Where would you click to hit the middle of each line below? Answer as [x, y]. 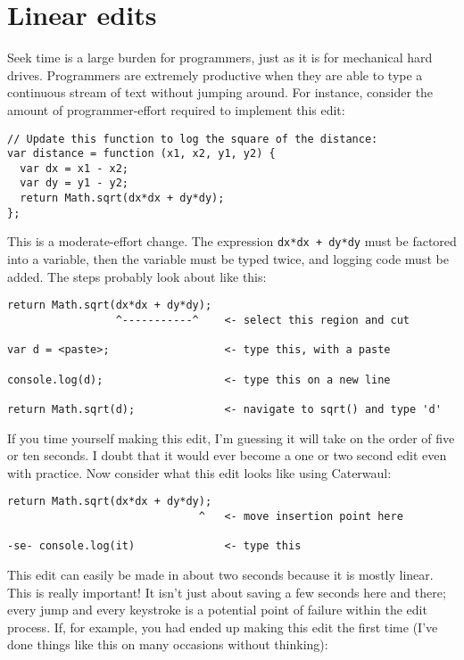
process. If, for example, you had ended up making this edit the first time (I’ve [223, 627]
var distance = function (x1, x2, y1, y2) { [141, 154]
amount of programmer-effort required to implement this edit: [176, 109]
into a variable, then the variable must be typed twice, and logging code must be [228, 259]
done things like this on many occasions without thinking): [168, 644]
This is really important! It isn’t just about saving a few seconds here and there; [227, 592]
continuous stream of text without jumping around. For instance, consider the [220, 92]
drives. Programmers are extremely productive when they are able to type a [215, 74]
